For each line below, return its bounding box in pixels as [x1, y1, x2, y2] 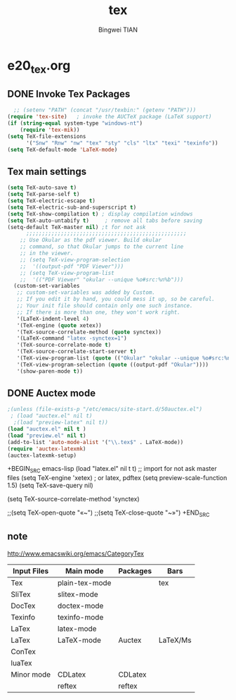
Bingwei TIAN [98, 25, 138, 34]
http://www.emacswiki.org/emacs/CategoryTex [7, 549, 144, 558]
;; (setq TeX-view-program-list [20, 269, 114, 276]
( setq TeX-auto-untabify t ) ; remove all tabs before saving [7, 217, 202, 224]
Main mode [65, 566, 104, 576]
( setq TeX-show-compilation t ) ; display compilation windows [7, 210, 193, 217]
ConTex [11, 646, 37, 656]
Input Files [13, 566, 49, 576]
